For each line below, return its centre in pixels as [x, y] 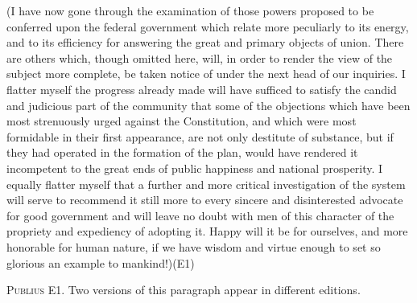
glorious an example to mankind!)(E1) [101, 262]
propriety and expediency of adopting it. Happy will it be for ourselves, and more [207, 231]
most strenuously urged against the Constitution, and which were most [182, 121]
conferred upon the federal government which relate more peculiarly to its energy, [208, 26]
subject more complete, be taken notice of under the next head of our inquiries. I [206, 74]
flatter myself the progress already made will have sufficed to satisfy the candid [202, 89]
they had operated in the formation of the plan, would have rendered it [182, 152]
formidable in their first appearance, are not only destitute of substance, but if [200, 136]
